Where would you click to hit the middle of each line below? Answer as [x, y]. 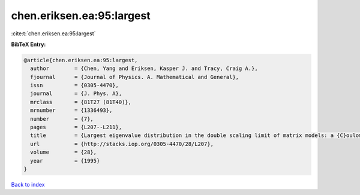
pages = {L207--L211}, [76, 127]
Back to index [28, 184]
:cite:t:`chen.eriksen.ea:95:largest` [53, 33]
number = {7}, [62, 119]
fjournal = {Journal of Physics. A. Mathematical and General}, [135, 77]
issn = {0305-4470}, [75, 86]
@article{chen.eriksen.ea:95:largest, [81, 60]
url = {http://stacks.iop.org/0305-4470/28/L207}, [122, 144]
